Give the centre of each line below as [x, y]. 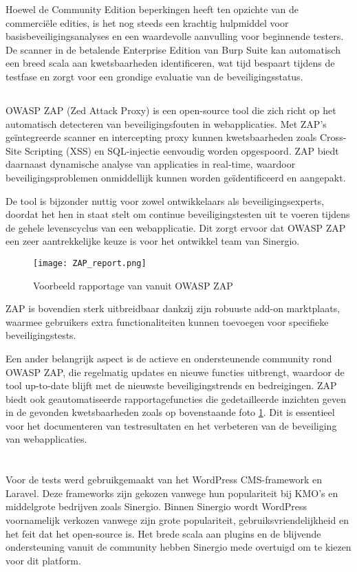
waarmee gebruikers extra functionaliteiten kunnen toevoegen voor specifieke [167, 321]
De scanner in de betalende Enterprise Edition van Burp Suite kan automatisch [173, 49]
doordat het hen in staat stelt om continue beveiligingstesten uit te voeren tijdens [178, 214]
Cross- [333, 137]
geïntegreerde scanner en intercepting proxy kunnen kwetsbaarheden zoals [161, 137]
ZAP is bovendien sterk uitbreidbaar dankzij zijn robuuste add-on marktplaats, [173, 308]
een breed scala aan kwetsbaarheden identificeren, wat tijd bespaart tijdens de [170, 63]
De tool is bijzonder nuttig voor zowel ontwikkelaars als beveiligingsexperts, [165, 200]
